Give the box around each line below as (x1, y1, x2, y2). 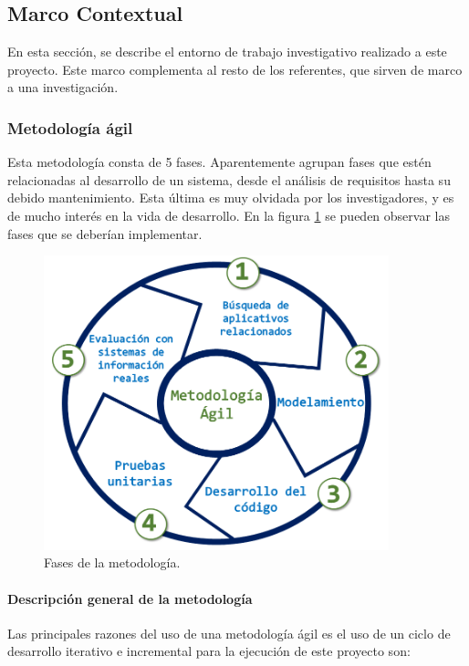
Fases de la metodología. (44, 553, 181, 572)
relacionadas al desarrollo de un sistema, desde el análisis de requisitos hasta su (7, 170, 451, 189)
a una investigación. (7, 78, 119, 97)
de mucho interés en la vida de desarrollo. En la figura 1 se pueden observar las (7, 205, 450, 224)
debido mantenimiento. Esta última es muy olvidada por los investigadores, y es (7, 188, 454, 207)
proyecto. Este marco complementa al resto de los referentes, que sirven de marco (7, 59, 463, 78)
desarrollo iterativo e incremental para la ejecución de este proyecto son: (7, 641, 411, 661)
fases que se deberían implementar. (7, 224, 203, 243)
